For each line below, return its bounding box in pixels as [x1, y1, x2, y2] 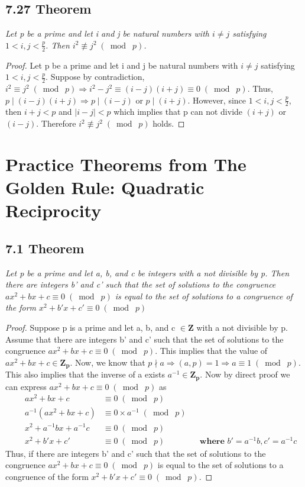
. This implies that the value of [155, 344, 268, 357]
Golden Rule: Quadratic [5, 175, 205, 199]
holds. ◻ [152, 117, 185, 130]
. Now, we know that [70, 356, 145, 368]
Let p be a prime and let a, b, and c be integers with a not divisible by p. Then [5, 266, 290, 279]
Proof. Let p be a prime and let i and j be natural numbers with [5, 59, 238, 71]
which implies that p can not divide [113, 105, 243, 118]
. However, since [187, 93, 246, 106]
